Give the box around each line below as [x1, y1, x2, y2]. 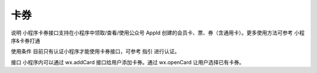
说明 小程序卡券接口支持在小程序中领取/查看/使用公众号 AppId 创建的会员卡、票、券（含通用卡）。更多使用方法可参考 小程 [11, 29, 305, 36]
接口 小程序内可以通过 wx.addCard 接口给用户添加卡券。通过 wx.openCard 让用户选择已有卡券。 [11, 58, 245, 65]
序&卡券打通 [11, 37, 41, 44]
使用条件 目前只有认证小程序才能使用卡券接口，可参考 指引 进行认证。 [11, 48, 180, 55]
